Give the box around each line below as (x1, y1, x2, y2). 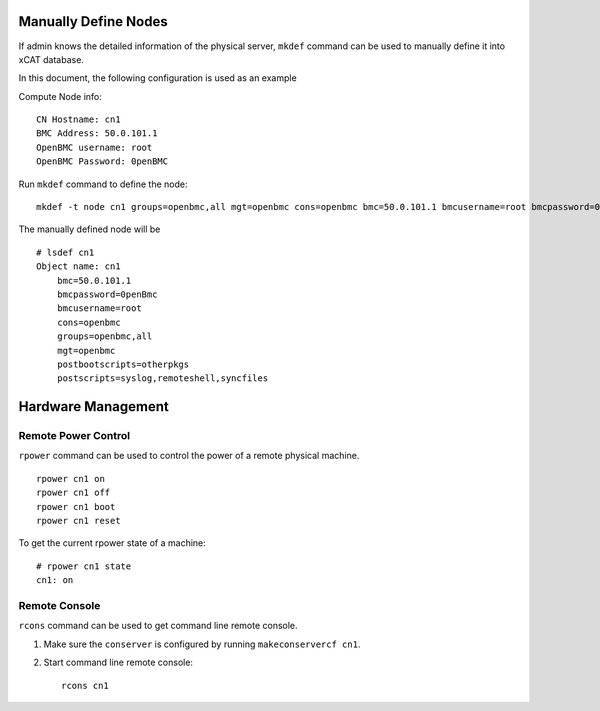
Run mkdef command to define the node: (18, 178, 189, 190)
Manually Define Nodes (18, 13, 169, 30)
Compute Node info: (18, 90, 102, 102)
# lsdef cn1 (36, 246, 95, 258)
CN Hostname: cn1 (36, 114, 121, 125)
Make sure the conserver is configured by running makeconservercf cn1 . (43, 638, 361, 650)
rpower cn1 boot (36, 501, 116, 512)
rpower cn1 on (36, 473, 105, 484)
